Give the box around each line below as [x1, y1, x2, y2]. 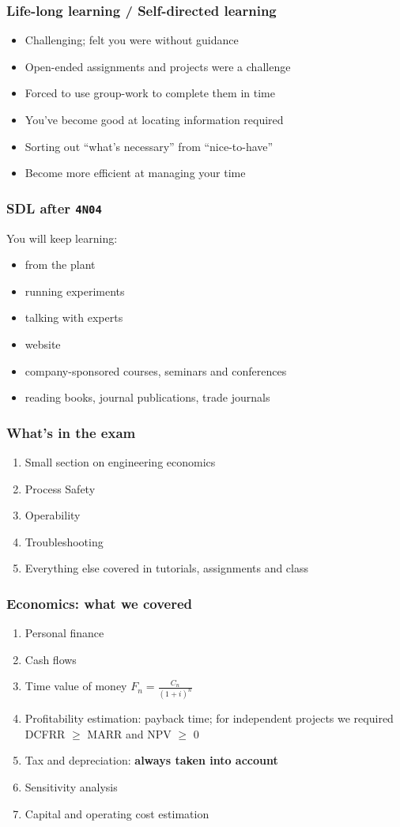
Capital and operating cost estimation [25, 805, 209, 821]
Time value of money [25, 678, 127, 694]
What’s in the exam [6, 422, 136, 442]
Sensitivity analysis [25, 778, 118, 795]
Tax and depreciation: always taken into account [25, 752, 278, 768]
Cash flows [25, 651, 77, 667]
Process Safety [25, 480, 96, 497]
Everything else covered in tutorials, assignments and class [25, 560, 309, 576]
